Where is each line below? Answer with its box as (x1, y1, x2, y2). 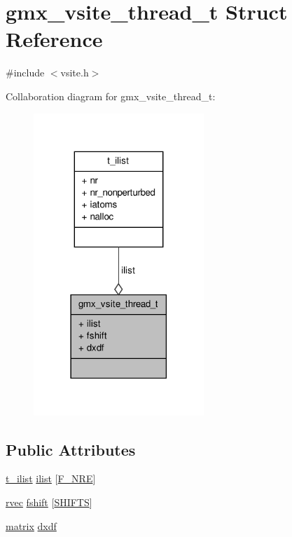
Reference (6, 25, 103, 53)
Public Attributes (6, 438, 136, 460)
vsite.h (60, 65, 89, 80)
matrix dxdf (6, 518, 57, 533)
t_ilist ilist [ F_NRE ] (6, 471, 96, 486)
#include (6, 65, 45, 80)
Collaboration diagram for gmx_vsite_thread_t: (6, 88, 216, 103)
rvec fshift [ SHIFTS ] (6, 494, 92, 509)
